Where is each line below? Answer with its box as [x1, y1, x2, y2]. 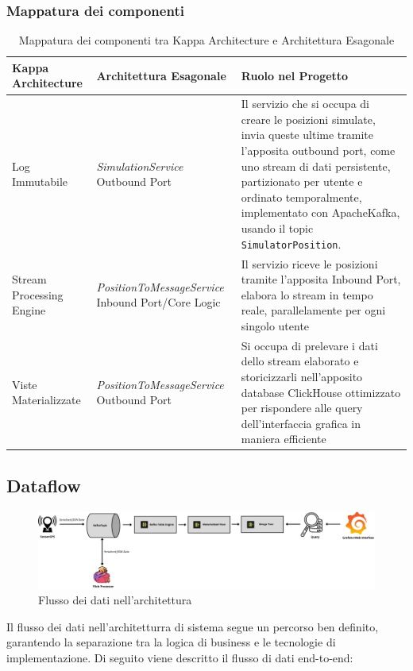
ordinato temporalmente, [241, 188, 362, 205]
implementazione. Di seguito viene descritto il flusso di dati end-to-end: [6, 650, 353, 666]
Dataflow [6, 472, 81, 497]
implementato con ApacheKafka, [241, 204, 400, 221]
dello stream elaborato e [241, 353, 359, 369]
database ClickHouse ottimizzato [241, 384, 401, 400]
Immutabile [12, 173, 68, 190]
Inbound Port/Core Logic [96, 294, 221, 310]
